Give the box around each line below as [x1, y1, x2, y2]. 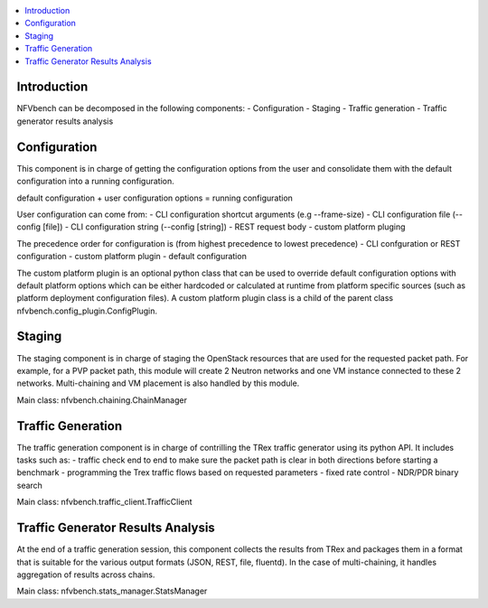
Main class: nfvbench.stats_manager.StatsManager [16, 585, 208, 596]
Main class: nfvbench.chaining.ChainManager [16, 394, 187, 406]
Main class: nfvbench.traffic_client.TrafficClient [16, 497, 193, 508]
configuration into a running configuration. [16, 176, 175, 187]
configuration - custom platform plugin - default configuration [16, 251, 248, 262]
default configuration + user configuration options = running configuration [16, 192, 294, 203]
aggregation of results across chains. [16, 569, 155, 580]
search [16, 480, 42, 491]
